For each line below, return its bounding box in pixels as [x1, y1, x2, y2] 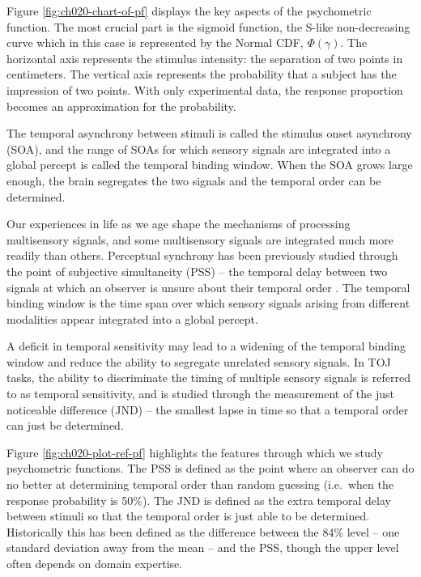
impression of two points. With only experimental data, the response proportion [6, 81, 403, 98]
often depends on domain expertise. [6, 555, 183, 571]
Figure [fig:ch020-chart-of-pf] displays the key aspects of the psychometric [6, 2, 372, 19]
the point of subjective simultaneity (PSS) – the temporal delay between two [6, 262, 388, 279]
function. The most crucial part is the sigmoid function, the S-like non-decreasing [6, 18, 410, 35]
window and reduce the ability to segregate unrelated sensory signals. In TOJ [6, 353, 391, 370]
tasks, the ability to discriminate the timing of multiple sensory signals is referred [6, 369, 410, 386]
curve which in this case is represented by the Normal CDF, [6, 34, 304, 51]
